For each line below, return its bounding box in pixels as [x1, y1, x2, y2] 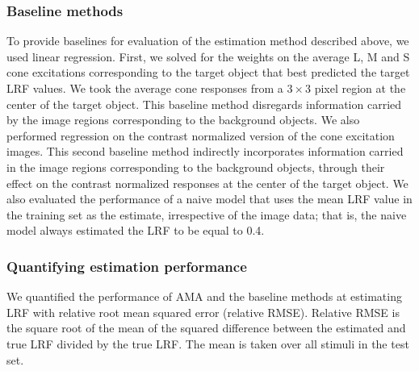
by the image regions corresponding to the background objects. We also [6, 111, 360, 128]
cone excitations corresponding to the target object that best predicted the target [6, 64, 410, 81]
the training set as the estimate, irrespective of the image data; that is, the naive [6, 206, 407, 223]
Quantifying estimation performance [6, 256, 247, 276]
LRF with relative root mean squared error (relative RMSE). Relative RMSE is [6, 303, 400, 320]
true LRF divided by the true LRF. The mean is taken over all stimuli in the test [6, 335, 409, 352]
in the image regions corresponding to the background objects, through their [6, 158, 385, 175]
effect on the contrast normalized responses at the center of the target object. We [6, 174, 409, 191]
